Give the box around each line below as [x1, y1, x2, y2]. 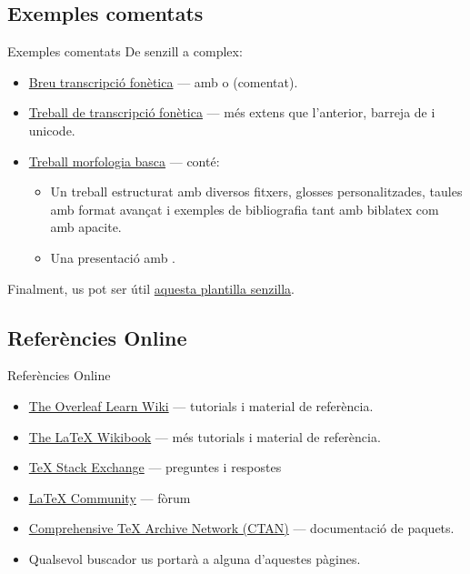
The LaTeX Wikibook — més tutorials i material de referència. [28, 427, 381, 446]
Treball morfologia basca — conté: [28, 151, 220, 170]
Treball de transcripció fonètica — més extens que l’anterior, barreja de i [28, 103, 435, 122]
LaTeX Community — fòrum [28, 488, 191, 507]
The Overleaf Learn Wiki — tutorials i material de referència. [28, 396, 374, 415]
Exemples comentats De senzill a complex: [7, 42, 243, 61]
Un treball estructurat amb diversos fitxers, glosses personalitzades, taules [50, 182, 463, 201]
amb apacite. [50, 217, 122, 237]
